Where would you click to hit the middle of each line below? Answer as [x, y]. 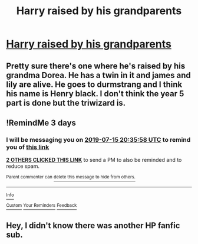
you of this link [28, 147]
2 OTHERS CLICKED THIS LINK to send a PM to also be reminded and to [94, 160]
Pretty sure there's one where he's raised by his [96, 66]
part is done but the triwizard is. [66, 103]
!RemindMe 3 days [41, 123]
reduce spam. [23, 166]
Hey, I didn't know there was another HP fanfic [93, 225]
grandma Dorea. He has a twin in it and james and [99, 75]
